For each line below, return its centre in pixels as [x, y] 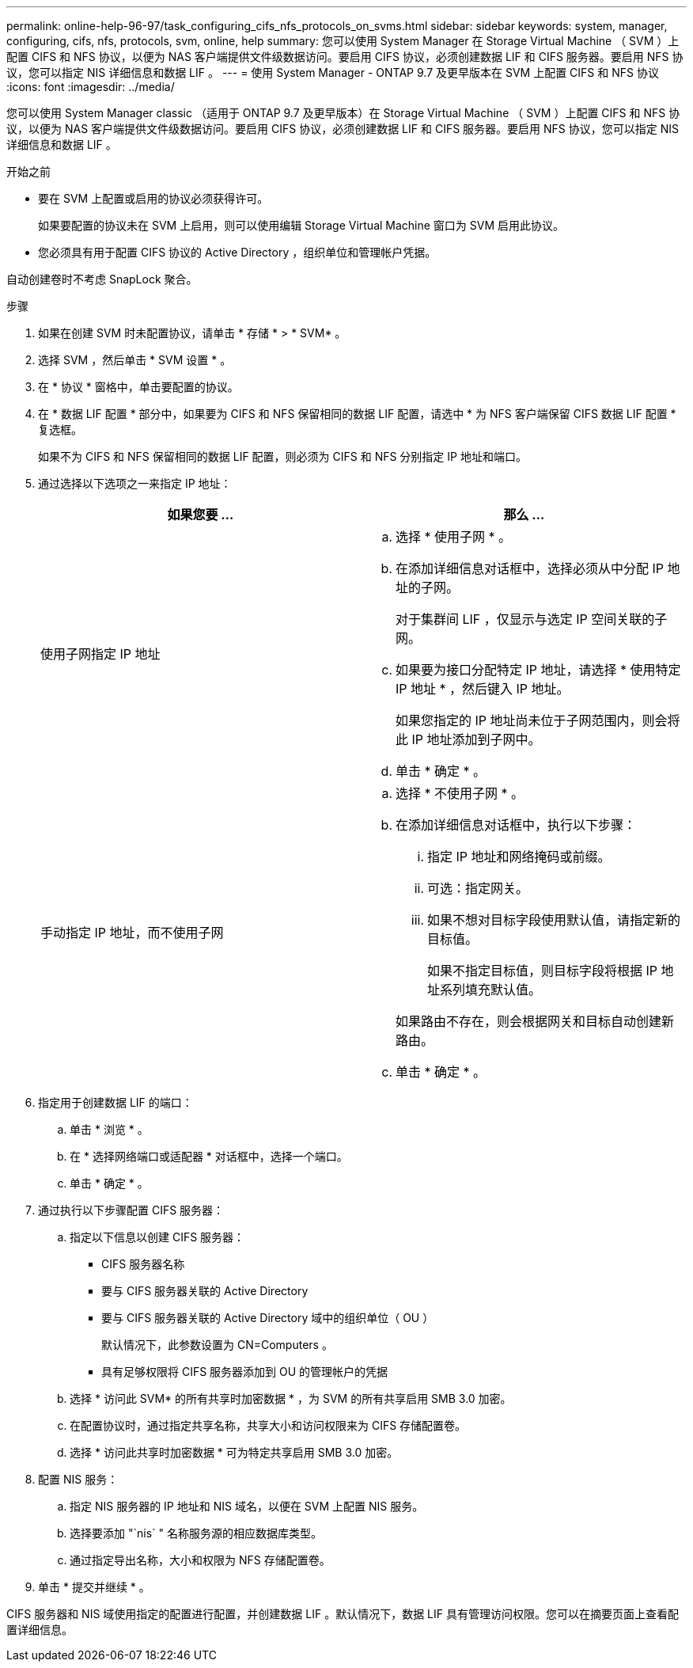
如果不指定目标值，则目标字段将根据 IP [543, 971]
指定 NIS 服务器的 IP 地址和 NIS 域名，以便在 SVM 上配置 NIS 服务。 [247, 1506]
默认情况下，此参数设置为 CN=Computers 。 [217, 1345]
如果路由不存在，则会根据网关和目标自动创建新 [535, 1021]
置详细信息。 [40, 1630]
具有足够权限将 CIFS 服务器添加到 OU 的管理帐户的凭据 [245, 1372]
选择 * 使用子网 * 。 [454, 537]
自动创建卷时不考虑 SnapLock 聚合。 [102, 279]
